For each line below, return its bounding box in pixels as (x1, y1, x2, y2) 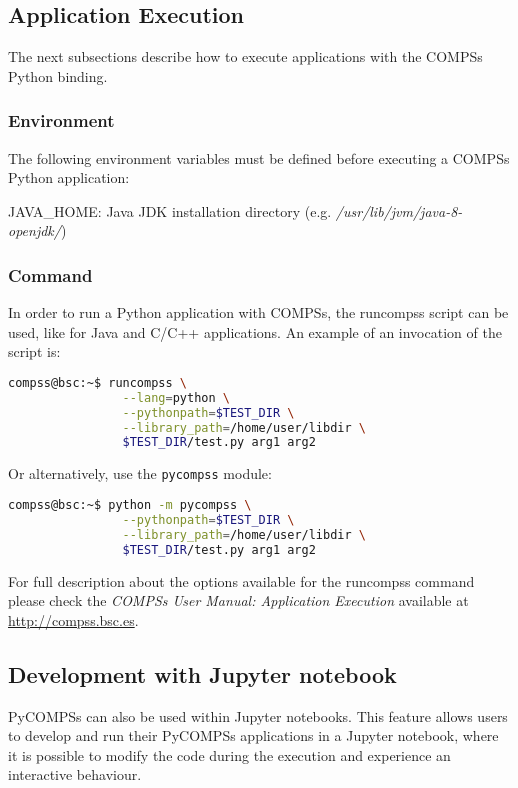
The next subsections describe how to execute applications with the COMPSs (8, 46, 483, 67)
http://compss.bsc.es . (8, 609, 139, 630)
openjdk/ (8, 220, 61, 241)
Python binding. (8, 65, 108, 86)
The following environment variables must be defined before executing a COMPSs (8, 147, 510, 168)
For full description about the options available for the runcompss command (8, 570, 475, 591)
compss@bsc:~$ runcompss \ (8, 375, 187, 390)
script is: (8, 341, 61, 362)
